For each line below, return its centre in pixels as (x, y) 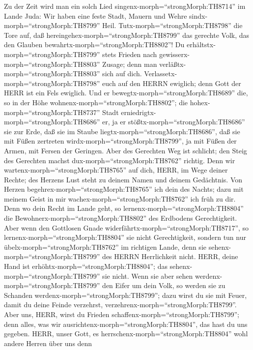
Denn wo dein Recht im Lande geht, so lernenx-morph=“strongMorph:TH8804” (124, 208)
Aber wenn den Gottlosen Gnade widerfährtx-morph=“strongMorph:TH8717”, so (126, 227)
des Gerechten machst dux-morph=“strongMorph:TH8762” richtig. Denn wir (120, 160)
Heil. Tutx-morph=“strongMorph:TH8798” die (172, 25)
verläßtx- (173, 64)
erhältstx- (201, 44)
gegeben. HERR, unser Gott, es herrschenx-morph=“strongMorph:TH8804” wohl (126, 334)
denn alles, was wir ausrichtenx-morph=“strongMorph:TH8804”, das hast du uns (126, 324)
